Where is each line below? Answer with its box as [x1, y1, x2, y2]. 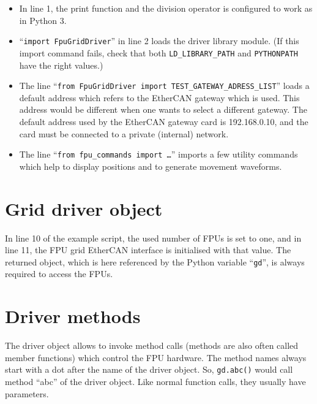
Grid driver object [5, 196, 163, 221]
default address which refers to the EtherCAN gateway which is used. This [19, 91, 300, 104]
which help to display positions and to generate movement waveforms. [19, 159, 282, 172]
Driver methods [5, 303, 141, 329]
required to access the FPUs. [5, 267, 113, 280]
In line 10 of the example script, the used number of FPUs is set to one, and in [5, 231, 302, 244]
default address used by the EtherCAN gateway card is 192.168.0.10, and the [19, 115, 308, 128]
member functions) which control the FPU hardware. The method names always [5, 351, 307, 364]
